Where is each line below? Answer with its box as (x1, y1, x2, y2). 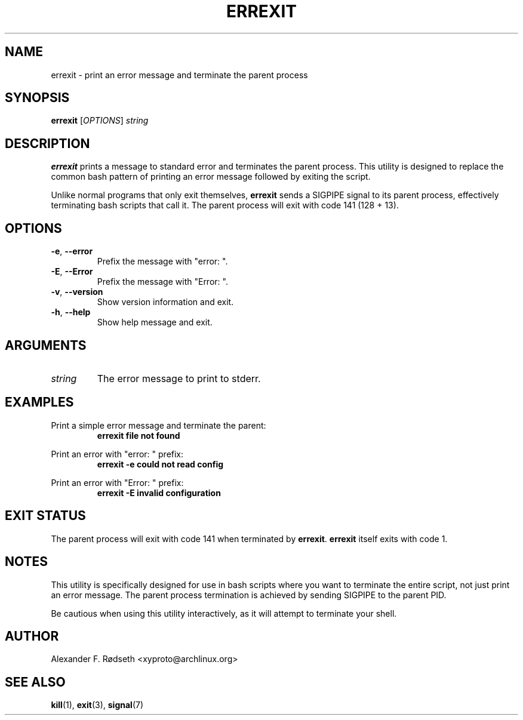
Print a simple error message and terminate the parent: (51, 420, 266, 430)
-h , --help (51, 307, 91, 318)
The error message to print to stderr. (97, 372, 261, 384)
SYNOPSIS (5, 90, 70, 106)
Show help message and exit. (97, 317, 213, 328)
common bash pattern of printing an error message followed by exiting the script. (51, 171, 371, 182)
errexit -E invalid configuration (97, 487, 221, 498)
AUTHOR (5, 628, 59, 644)
